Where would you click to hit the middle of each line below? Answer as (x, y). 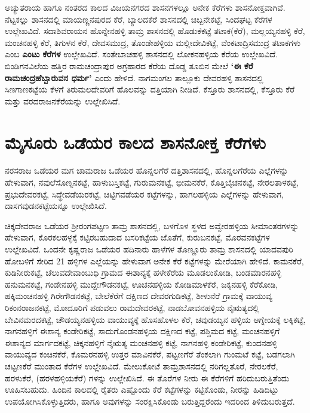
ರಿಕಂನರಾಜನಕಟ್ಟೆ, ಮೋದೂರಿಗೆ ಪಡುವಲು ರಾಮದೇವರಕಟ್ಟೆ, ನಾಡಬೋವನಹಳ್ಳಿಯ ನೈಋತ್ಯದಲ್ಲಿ (132, 307)
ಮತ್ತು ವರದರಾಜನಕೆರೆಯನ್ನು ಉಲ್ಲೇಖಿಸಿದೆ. (63, 101)
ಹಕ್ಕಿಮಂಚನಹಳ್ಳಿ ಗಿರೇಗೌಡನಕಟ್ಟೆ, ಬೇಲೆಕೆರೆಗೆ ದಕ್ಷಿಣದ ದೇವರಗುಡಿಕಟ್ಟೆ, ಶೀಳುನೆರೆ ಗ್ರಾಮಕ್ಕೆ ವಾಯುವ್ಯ (139, 296)
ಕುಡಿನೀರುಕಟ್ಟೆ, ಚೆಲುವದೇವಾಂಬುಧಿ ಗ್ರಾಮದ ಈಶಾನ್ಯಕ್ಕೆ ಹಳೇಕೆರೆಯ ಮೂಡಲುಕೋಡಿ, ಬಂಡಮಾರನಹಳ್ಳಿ (143, 272)
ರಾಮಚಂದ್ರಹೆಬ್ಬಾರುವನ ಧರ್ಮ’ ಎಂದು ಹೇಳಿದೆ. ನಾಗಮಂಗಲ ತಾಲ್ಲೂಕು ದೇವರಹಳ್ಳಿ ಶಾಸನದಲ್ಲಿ (134, 77)
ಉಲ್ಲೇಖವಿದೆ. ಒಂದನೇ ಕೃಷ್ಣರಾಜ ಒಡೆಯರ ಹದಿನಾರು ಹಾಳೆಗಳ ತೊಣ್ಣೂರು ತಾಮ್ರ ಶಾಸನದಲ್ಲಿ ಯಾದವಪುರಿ (149, 249)
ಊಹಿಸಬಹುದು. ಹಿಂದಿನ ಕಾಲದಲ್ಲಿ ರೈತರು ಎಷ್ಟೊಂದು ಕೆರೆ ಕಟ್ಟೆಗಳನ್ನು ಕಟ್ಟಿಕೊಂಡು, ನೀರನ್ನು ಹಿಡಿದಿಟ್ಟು (142, 389)
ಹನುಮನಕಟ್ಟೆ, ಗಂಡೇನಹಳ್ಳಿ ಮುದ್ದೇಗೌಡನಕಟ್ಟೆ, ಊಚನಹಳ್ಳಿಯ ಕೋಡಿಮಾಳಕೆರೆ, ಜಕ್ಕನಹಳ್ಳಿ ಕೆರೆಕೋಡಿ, (142, 284)
